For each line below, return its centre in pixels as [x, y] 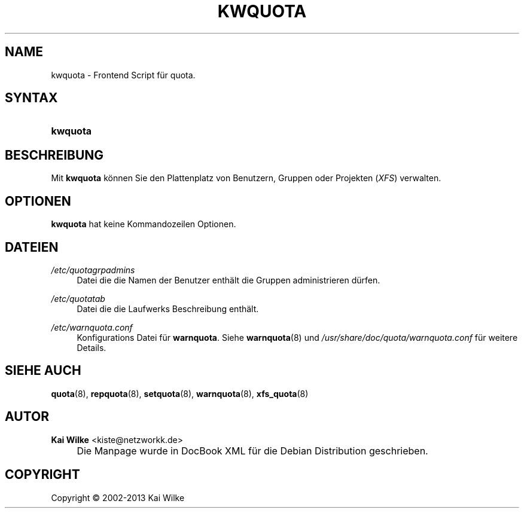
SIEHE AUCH [43, 371]
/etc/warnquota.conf [92, 327]
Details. [92, 347]
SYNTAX [31, 98]
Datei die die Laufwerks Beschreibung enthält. [168, 309]
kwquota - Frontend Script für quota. [123, 75]
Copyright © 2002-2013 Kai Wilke [118, 497]
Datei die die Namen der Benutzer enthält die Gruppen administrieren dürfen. [229, 280]
